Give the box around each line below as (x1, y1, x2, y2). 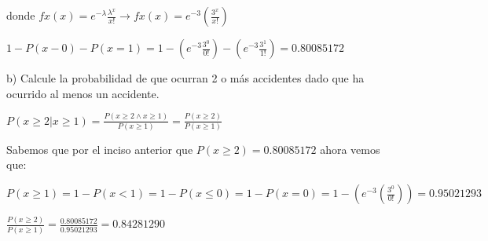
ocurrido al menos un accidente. (6, 85, 160, 101)
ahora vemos (320, 141, 380, 157)
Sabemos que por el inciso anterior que (6, 141, 193, 157)
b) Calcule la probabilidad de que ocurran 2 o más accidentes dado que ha (6, 70, 365, 86)
